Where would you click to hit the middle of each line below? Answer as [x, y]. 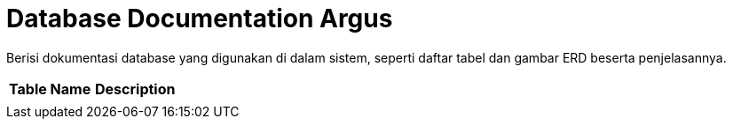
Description [135, 89]
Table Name [50, 89]
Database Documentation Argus [200, 19]
